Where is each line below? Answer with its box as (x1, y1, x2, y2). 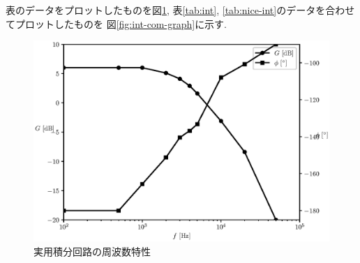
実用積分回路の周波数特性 (33, 243, 151, 258)
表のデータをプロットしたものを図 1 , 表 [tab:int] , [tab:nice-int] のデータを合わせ (6, 3, 355, 17)
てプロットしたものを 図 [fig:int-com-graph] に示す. (6, 16, 227, 31)
